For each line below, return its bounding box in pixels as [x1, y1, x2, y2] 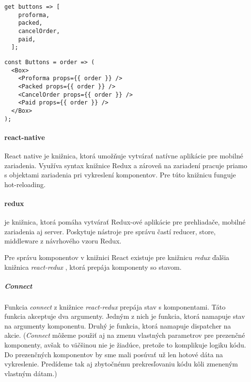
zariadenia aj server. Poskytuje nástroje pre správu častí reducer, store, [4, 226, 216, 236]
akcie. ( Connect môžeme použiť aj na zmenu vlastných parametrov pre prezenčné [4, 330, 245, 340]
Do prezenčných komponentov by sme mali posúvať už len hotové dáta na [4, 349, 223, 359]
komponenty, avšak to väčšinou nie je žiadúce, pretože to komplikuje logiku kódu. [4, 340, 246, 350]
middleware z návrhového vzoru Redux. [4, 236, 122, 246]
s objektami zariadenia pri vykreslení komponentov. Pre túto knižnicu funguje [4, 170, 236, 180]
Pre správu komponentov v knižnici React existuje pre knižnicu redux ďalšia [4, 252, 230, 262]
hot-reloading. [4, 179, 46, 189]
